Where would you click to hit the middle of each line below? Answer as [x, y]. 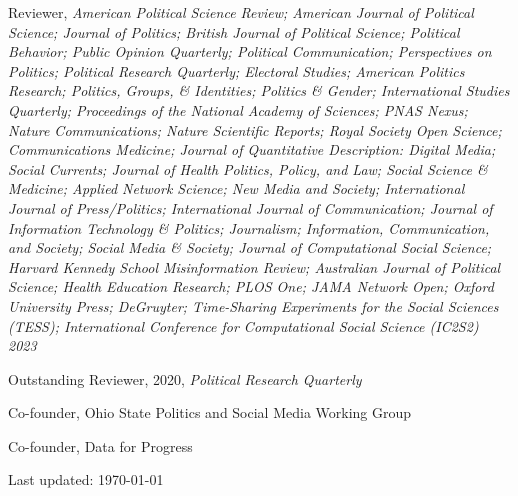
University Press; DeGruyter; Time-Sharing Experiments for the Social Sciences [253, 305]
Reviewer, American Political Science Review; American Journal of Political [241, 12]
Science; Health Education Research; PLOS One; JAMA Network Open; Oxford [251, 286]
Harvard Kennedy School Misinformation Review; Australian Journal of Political [254, 266]
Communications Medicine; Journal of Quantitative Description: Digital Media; [252, 149]
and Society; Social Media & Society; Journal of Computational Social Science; [250, 247]
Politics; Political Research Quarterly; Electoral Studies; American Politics [236, 70]
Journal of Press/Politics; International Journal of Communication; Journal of [250, 207]
